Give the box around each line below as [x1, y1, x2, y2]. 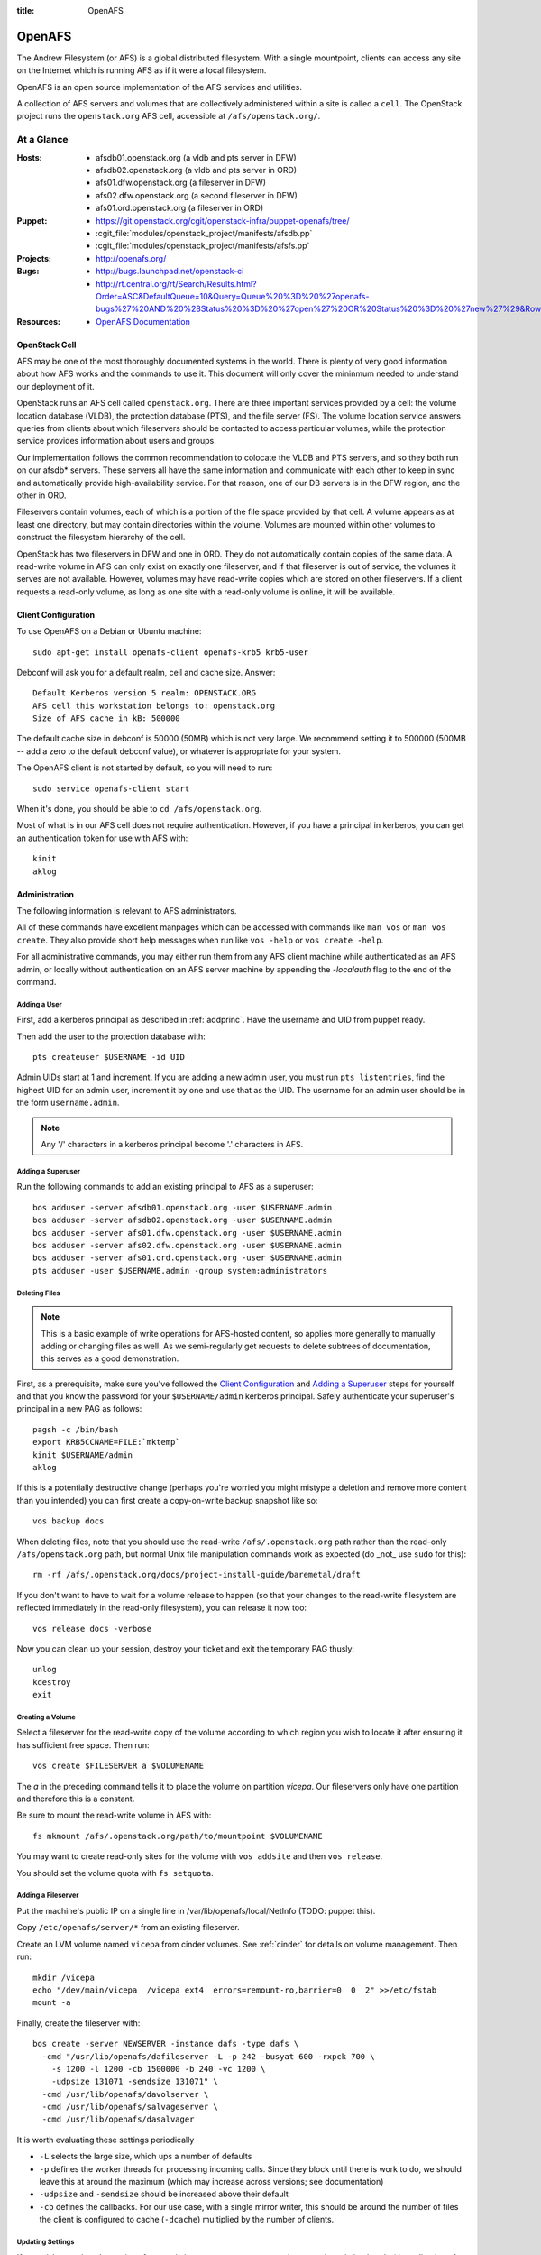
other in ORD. [16, 490, 67, 501]
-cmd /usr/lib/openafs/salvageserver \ [41, 2102, 218, 2112]
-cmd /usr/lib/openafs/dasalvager [41, 2114, 195, 2124]
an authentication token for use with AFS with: [16, 833, 188, 843]
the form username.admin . [16, 1097, 120, 1109]
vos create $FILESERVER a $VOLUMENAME [32, 1761, 205, 1772]
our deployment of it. [16, 381, 95, 391]
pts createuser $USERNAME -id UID [32, 1052, 185, 1063]
